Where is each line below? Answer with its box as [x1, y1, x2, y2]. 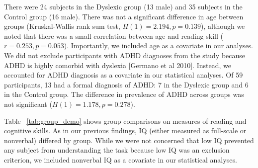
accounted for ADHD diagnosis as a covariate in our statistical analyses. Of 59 [4, 70, 243, 80]
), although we [201, 21, 245, 31]
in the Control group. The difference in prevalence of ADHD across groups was [4, 89, 244, 99]
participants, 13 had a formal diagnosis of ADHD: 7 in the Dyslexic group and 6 [4, 79, 249, 89]
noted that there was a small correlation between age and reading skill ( [4, 30, 223, 41]
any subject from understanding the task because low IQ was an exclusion [4, 145, 230, 155]
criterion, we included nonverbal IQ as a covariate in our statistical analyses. [4, 154, 237, 165]
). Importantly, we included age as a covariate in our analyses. [64, 40, 254, 51]
